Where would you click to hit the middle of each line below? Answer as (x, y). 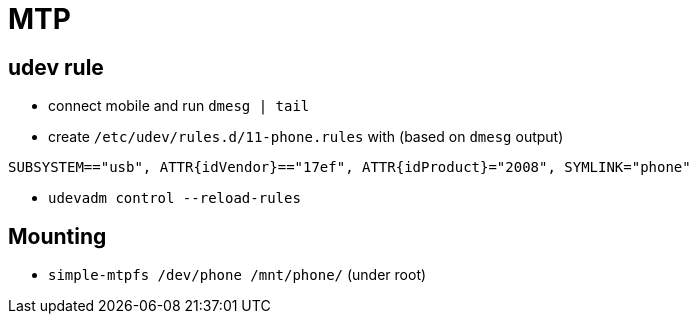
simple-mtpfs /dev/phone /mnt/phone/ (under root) (237, 275)
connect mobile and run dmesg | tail (179, 106)
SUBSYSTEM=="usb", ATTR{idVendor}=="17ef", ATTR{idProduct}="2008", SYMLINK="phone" (349, 167)
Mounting (57, 236)
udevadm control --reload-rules (174, 198)
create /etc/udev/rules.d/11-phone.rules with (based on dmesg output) (306, 137)
